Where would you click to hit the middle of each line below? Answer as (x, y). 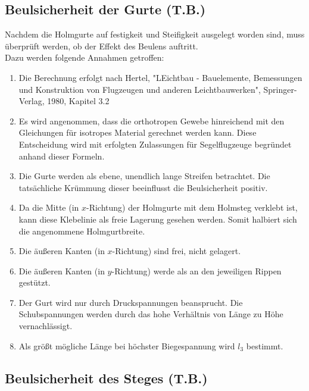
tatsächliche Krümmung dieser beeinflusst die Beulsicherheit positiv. (143, 187)
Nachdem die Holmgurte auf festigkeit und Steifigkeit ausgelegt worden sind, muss (155, 34)
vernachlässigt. (46, 326)
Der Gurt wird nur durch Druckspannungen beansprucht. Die (131, 302)
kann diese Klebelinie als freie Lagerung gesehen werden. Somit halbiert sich (158, 219)
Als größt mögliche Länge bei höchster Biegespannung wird (127, 345)
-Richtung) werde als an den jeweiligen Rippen (196, 270)
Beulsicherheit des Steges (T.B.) (106, 378)
